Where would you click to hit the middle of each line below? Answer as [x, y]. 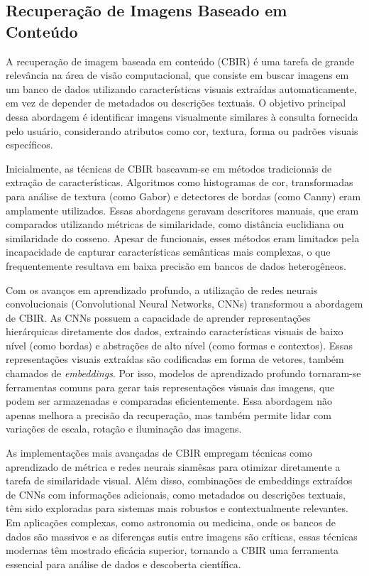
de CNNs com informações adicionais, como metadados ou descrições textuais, [176, 494]
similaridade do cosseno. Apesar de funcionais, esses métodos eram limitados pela [183, 238]
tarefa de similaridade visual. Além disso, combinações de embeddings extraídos [179, 480]
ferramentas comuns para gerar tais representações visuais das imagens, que [170, 387]
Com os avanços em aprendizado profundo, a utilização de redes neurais [162, 289]
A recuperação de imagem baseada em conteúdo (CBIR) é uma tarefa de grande [180, 61]
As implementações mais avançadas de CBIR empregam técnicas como [159, 453]
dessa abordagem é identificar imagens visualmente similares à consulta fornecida [182, 116]
